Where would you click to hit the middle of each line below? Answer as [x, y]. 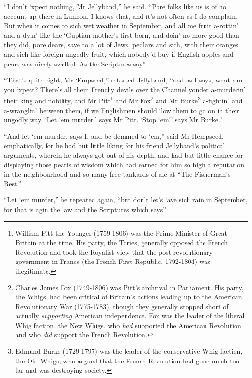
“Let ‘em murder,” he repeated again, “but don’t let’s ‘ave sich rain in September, [126, 200]
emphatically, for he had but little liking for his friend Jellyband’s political [115, 145]
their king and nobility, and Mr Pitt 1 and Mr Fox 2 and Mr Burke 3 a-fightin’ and [123, 100]
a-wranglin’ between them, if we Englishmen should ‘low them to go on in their [122, 110]
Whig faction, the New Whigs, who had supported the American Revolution [128, 325]
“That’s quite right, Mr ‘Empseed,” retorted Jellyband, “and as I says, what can [123, 80]
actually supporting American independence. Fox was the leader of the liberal [130, 316]
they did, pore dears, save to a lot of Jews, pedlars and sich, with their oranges [121, 44]
